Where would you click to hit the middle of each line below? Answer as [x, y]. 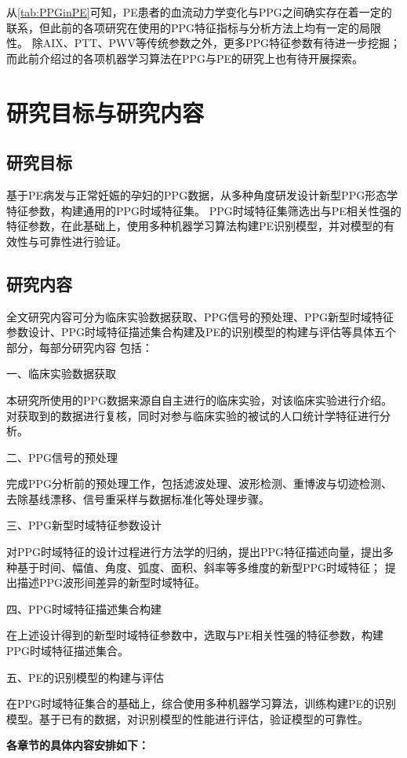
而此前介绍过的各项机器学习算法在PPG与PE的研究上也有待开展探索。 [185, 58]
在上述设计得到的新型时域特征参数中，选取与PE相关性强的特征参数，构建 [195, 635]
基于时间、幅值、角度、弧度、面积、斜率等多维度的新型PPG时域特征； [199, 567]
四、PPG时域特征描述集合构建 [84, 608]
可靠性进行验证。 [83, 241]
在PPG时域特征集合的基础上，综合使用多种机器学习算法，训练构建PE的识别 [202, 703]
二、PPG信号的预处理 [62, 457]
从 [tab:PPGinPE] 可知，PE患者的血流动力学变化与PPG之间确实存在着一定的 [199, 12]
